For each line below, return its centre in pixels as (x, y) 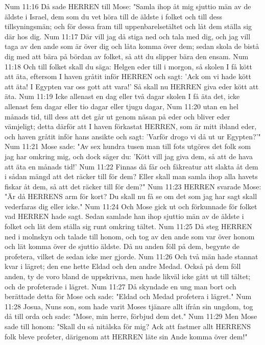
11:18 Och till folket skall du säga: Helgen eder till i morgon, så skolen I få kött (128, 66)
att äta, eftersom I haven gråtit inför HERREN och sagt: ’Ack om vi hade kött (128, 76)
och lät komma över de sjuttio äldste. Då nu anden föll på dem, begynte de (122, 246)
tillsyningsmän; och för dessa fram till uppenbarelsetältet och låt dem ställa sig (128, 26)
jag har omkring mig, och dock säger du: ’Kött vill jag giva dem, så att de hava (129, 156)
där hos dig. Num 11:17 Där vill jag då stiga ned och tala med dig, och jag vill (128, 36)
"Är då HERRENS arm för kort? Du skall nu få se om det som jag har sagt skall (131, 196)
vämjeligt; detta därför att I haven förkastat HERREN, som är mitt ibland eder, (131, 126)
